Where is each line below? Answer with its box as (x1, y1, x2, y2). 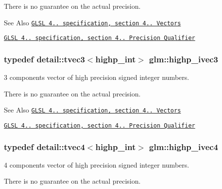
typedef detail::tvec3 (4, 53, 85, 65)
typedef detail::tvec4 (4, 140, 85, 152)
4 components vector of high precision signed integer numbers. (4, 159, 189, 170)
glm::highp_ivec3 (149, 53, 219, 65)
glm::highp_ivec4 (149, 140, 219, 152)
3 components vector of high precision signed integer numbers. (4, 72, 189, 82)
